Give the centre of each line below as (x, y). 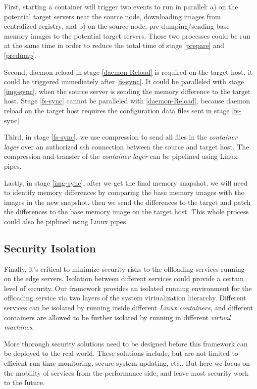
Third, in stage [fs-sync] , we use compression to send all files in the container (121, 137)
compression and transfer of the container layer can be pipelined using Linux (121, 156)
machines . (19, 327)
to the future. (25, 382)
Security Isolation (50, 248)
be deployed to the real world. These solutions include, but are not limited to (121, 353)
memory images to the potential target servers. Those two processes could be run (127, 35)
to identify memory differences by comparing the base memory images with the (124, 192)
